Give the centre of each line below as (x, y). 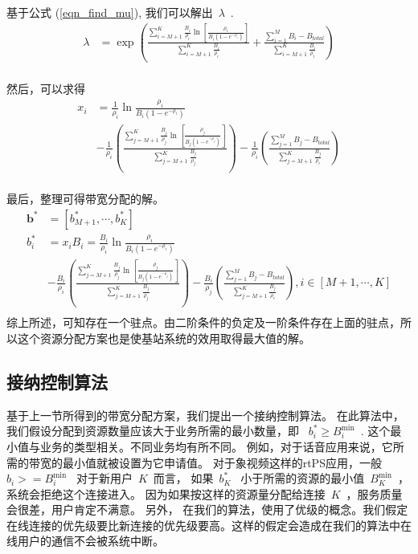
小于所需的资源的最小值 (303, 478)
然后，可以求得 (46, 89)
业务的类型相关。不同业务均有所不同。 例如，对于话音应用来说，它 (216, 446)
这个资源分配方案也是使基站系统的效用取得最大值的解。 (164, 338)
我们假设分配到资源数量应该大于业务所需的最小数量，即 (153, 431)
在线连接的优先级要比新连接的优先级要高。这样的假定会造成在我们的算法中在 (209, 525)
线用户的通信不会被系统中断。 (85, 541)
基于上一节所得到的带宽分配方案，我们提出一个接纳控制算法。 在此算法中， (205, 415)
